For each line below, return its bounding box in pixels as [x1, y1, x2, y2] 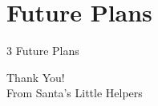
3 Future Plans [6, 42, 79, 59]
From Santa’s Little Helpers [6, 84, 143, 101]
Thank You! [6, 69, 65, 85]
